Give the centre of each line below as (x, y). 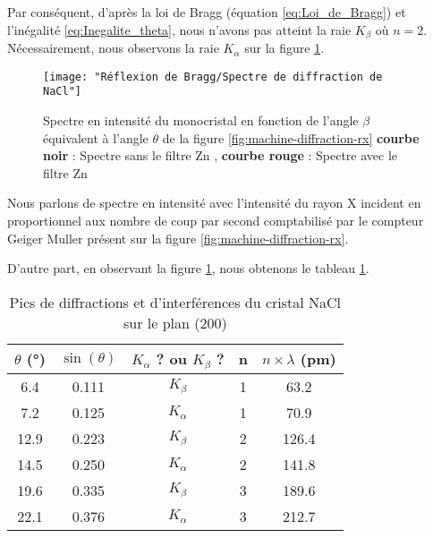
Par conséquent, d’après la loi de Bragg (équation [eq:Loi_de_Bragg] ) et (207, 12)
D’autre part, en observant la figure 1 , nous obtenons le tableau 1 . (188, 268)
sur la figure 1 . (284, 48)
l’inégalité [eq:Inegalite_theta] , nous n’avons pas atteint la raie (179, 29)
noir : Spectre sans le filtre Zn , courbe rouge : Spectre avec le (221, 155)
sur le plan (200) (175, 322)
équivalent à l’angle (96, 137)
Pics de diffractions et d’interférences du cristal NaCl (175, 302)
